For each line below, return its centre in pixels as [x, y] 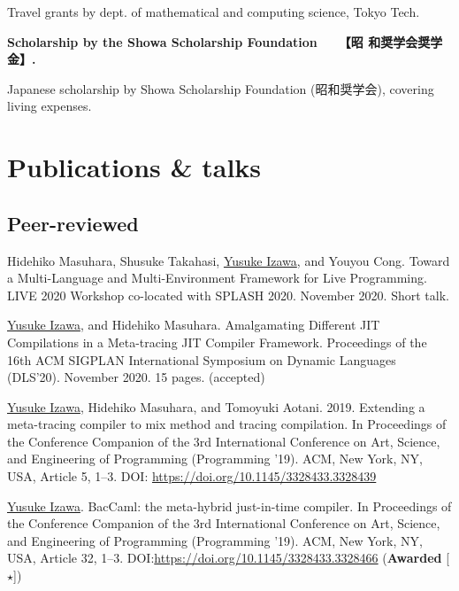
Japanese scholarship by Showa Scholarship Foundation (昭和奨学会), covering [221, 88]
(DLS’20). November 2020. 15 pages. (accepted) [136, 377]
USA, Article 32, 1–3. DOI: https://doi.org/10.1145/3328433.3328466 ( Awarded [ [229, 558]
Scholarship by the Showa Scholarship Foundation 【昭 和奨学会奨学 [225, 41]
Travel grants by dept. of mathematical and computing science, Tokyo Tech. [214, 12]
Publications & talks [134, 167]
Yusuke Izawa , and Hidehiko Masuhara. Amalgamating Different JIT [194, 325]
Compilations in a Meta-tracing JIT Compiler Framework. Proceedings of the [217, 342]
